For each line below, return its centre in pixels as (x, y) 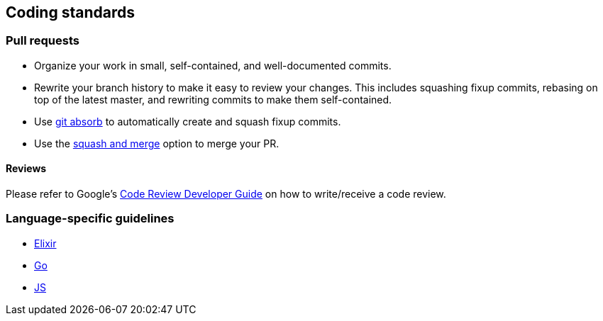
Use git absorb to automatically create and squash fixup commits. (188, 121)
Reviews (26, 169)
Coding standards (70, 12)
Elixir (45, 243)
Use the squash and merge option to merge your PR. (157, 143)
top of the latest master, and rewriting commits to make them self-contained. (213, 99)
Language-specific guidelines (90, 219)
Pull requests (43, 41)
